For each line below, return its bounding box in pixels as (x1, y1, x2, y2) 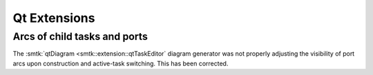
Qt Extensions (12, 10, 95, 25)
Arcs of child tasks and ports (12, 30, 148, 43)
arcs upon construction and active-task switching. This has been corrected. (12, 59, 229, 67)
